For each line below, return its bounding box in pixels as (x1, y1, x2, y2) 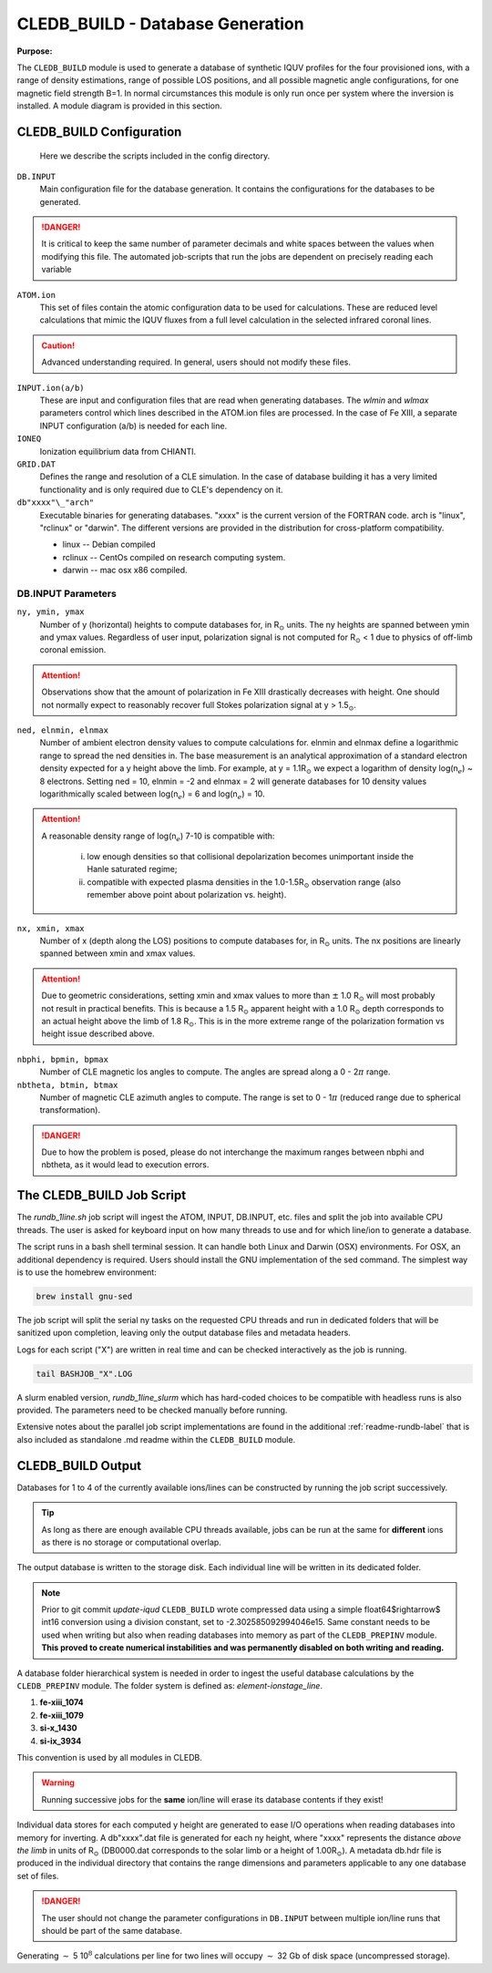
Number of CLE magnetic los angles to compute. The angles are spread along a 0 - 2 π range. (39, 1066, 391, 1077)
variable (41, 264, 72, 275)
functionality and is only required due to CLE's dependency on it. (39, 484, 283, 495)
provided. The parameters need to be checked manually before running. (16, 1404, 288, 1416)
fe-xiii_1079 (39, 1710, 84, 1721)
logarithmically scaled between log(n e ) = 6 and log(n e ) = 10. (39, 788, 265, 801)
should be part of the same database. (41, 1925, 182, 1936)
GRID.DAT (16, 458, 56, 469)
